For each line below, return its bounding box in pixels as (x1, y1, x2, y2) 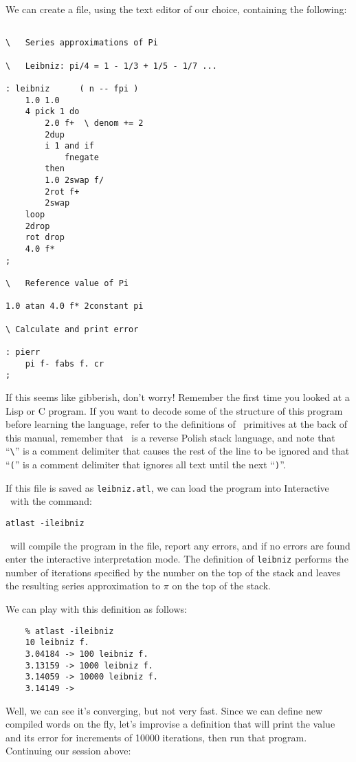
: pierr (5, 347, 41, 357)
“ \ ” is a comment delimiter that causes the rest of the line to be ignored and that (5, 444, 350, 458)
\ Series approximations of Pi (5, 38, 158, 48)
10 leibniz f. (25, 638, 89, 648)
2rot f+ (45, 186, 80, 197)
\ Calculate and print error (5, 324, 139, 334)
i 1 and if (45, 141, 94, 151)
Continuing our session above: (5, 743, 131, 758)
